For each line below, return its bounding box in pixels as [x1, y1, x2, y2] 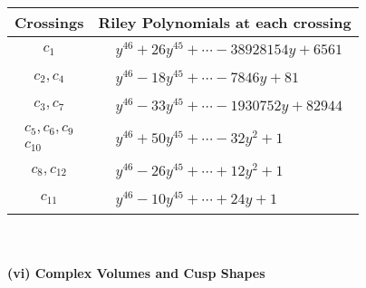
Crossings [14, 12, 84, 33]
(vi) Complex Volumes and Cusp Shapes [7, 264, 265, 283]
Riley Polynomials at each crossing [98, 12, 352, 33]
